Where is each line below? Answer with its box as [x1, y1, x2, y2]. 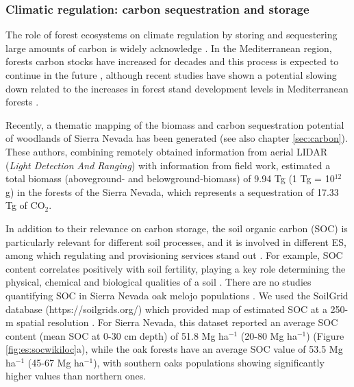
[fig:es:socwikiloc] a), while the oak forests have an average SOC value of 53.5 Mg [5, 342, 343, 356]
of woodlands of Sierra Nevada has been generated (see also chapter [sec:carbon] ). [5, 131, 348, 145]
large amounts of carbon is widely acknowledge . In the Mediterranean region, [5, 40, 332, 55]
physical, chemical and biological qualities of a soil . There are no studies [5, 275, 312, 289]
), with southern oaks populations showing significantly [93, 355, 325, 369]
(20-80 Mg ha [240, 328, 297, 342]
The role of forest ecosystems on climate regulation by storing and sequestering [5, 27, 338, 42]
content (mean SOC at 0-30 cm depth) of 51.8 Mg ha [5, 328, 229, 342]
